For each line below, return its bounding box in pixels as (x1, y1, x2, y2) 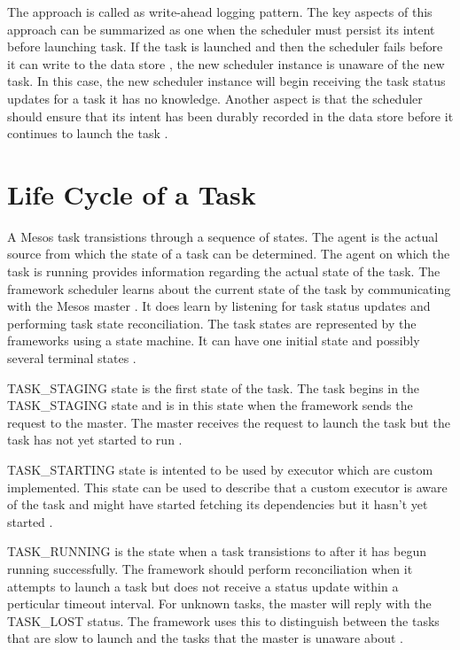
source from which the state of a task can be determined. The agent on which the (7, 244, 450, 263)
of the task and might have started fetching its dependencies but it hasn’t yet (7, 495, 428, 514)
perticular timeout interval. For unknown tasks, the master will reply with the (7, 594, 432, 613)
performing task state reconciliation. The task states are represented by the (7, 313, 417, 332)
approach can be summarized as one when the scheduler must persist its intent (7, 19, 435, 38)
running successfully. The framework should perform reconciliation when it (7, 559, 413, 577)
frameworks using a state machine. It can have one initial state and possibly (7, 331, 420, 350)
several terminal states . (7, 349, 136, 368)
